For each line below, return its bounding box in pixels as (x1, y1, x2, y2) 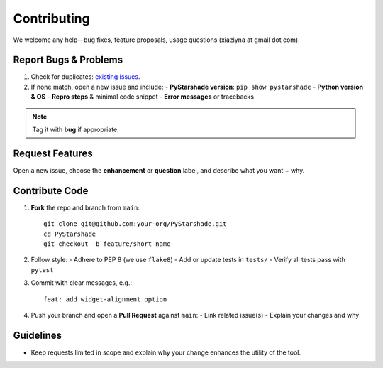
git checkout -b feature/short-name (43, 240, 171, 248)
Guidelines (13, 329, 62, 341)
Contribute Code (13, 185, 89, 197)
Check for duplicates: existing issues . (30, 72, 140, 81)
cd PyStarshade (43, 229, 96, 238)
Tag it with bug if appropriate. (32, 125, 120, 134)
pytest (30, 266, 54, 274)
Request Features (13, 147, 93, 159)
